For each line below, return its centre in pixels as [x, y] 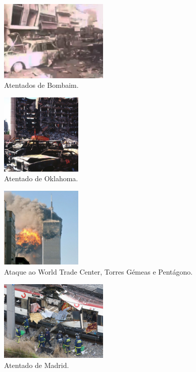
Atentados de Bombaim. [41, 85]
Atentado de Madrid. [37, 365]
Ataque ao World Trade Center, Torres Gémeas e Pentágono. [99, 271]
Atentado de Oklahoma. [41, 178]
